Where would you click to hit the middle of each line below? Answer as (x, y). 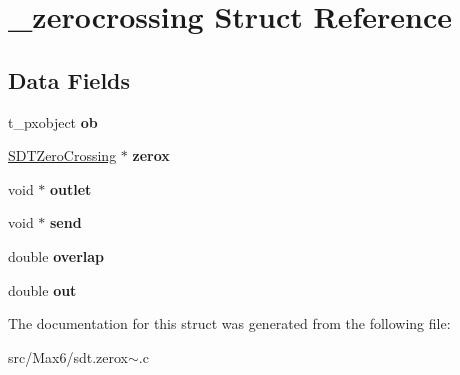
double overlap (56, 255)
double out (42, 289)
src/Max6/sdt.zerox (68, 356)
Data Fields (69, 79)
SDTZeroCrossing (62, 155)
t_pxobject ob (53, 121)
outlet (71, 188)
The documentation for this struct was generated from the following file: (229, 323)
